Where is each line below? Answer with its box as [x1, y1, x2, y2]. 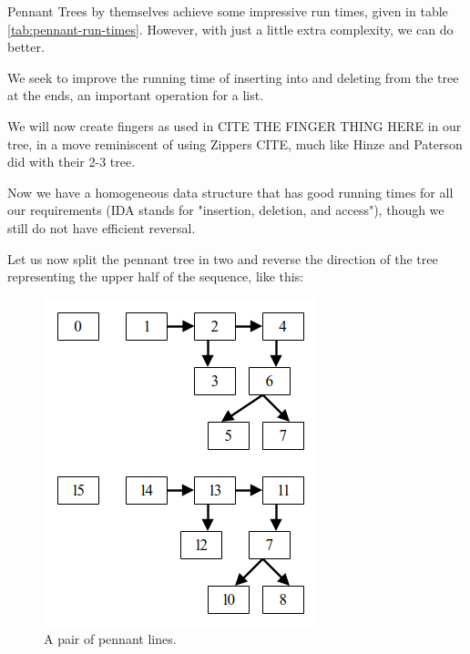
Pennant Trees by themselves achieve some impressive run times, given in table [7, 2, 448, 20]
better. [7, 37, 45, 56]
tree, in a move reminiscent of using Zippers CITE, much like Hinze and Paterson [7, 134, 463, 153]
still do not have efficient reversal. [7, 218, 196, 237]
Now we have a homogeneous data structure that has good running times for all [7, 182, 454, 201]
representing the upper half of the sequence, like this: [7, 267, 304, 286]
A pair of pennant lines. [44, 629, 177, 649]
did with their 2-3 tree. [7, 152, 136, 171]
